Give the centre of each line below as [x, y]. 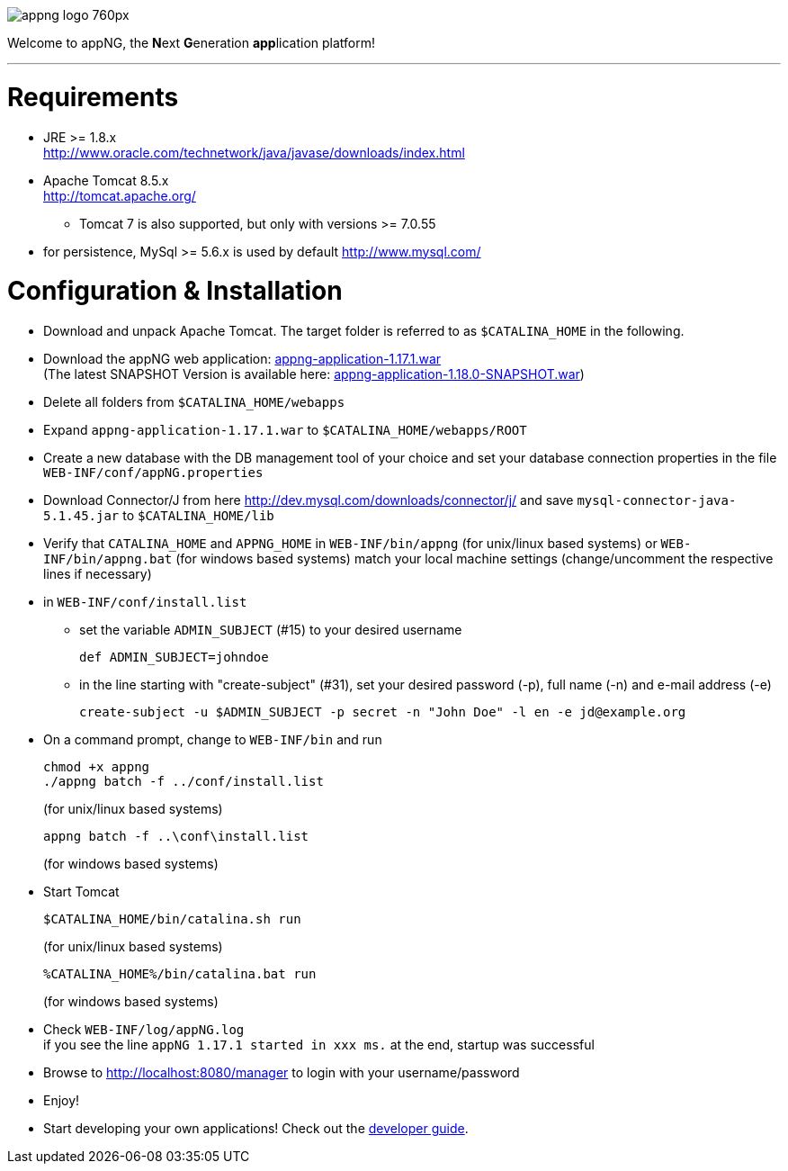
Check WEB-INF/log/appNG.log [144, 1029]
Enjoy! [62, 1100]
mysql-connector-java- [657, 500]
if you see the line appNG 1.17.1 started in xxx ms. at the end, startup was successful [319, 1045]
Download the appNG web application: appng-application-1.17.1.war [242, 359]
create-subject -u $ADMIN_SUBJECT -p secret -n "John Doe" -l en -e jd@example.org [383, 712]
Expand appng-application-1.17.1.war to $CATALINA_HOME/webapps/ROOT [285, 430]
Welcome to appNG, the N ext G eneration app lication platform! [192, 43]
